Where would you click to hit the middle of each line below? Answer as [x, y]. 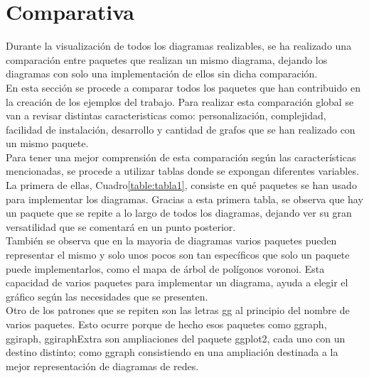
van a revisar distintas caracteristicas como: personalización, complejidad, [166, 115]
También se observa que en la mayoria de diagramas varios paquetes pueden [171, 241]
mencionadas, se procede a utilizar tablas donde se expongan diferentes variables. [182, 171]
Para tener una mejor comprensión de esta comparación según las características [181, 157]
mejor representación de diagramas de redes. [102, 366]
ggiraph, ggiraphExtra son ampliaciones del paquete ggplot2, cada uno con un [176, 338]
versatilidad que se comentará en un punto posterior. [121, 226]
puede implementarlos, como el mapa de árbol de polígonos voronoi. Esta [165, 268]
